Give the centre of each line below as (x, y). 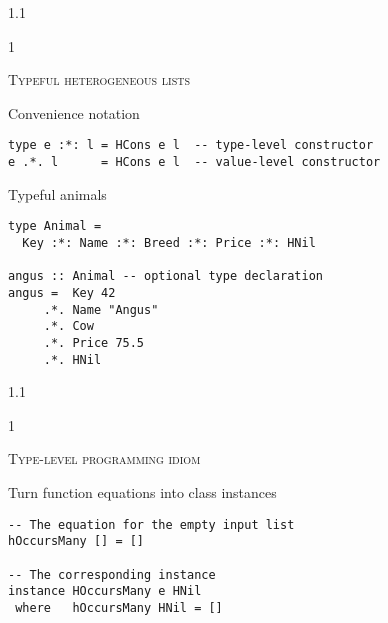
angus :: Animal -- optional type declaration (165, 276)
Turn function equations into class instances (142, 491)
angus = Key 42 (62, 292)
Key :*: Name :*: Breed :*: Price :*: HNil (169, 242)
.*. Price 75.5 (94, 342)
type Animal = (55, 226)
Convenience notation (74, 112)
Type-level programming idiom (104, 458)
